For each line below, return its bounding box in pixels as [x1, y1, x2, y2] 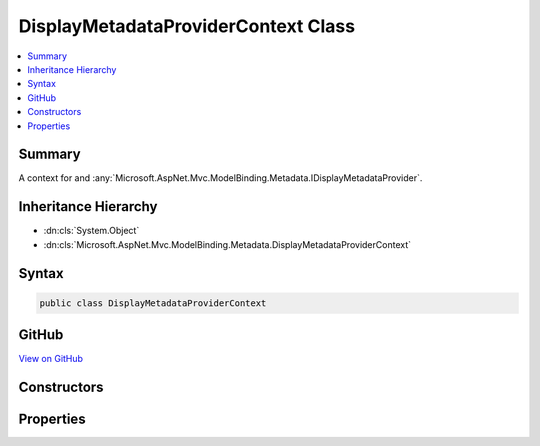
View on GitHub [18, 353, 84, 365]
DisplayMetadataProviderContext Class [18, 15, 355, 37]
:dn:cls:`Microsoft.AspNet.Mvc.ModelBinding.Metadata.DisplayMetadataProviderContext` [43, 238, 412, 250]
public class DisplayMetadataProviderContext [39, 297, 267, 309]
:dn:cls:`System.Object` [43, 225, 140, 237]
